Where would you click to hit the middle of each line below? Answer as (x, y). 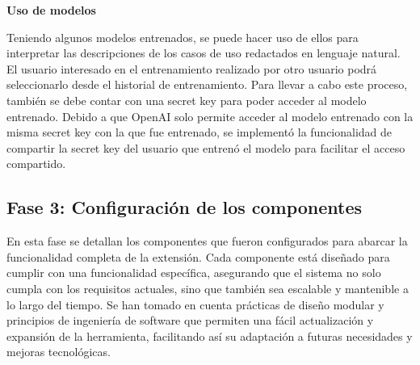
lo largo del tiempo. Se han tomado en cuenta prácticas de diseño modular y (195, 304)
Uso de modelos (51, 10)
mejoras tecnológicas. (59, 352)
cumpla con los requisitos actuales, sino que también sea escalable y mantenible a (208, 288)
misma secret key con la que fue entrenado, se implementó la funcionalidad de (199, 132)
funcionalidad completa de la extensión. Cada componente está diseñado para (198, 256)
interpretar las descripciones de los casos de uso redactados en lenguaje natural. (204, 53)
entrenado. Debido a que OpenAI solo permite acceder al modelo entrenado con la (210, 116)
